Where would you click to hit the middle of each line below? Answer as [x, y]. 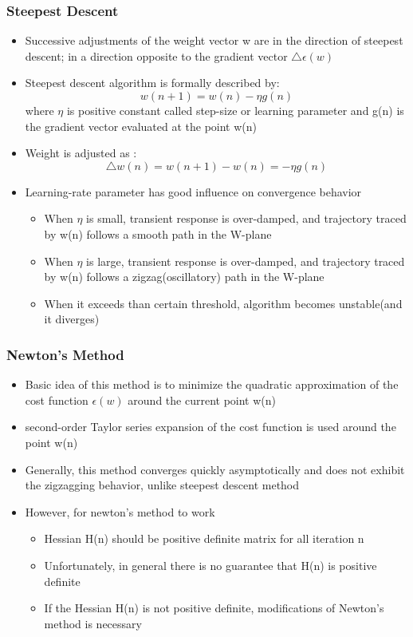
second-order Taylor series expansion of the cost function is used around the [210, 427]
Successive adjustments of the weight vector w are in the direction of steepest [214, 40]
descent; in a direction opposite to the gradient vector [156, 55]
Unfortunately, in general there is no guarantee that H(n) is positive [210, 565]
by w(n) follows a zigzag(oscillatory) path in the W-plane [184, 277]
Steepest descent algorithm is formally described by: [152, 83]
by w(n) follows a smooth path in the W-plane [158, 233]
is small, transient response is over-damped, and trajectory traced [246, 218]
